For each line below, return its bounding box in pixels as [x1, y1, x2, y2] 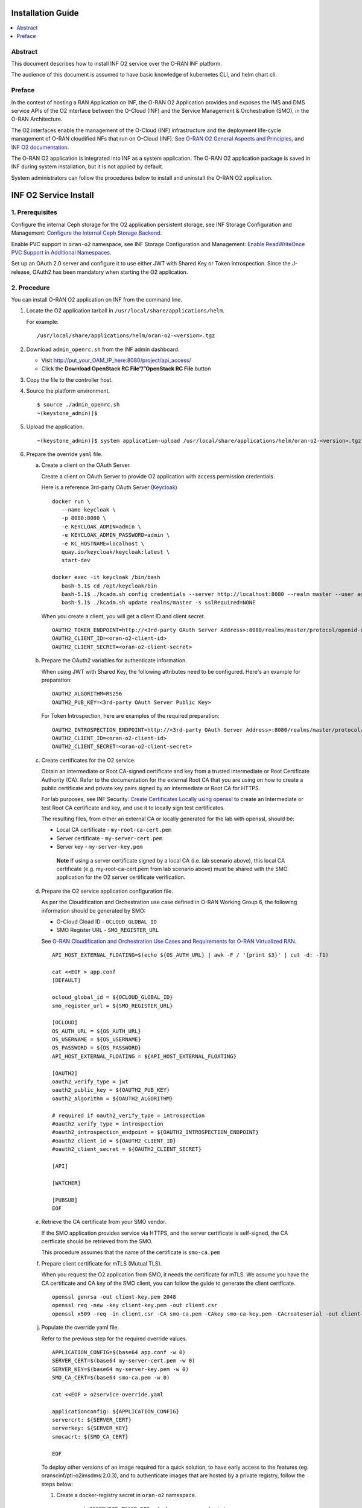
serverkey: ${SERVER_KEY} [52, 1425, 129, 1432]
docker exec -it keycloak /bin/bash [52, 574, 160, 581]
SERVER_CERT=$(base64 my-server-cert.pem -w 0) [52, 1357, 195, 1364]
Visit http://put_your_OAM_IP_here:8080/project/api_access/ [41, 356, 191, 364]
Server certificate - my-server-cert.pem [56, 834, 163, 841]
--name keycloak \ [61, 506, 116, 513]
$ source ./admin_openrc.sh [37, 401, 120, 408]
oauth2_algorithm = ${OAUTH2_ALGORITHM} [52, 1095, 173, 1102]
